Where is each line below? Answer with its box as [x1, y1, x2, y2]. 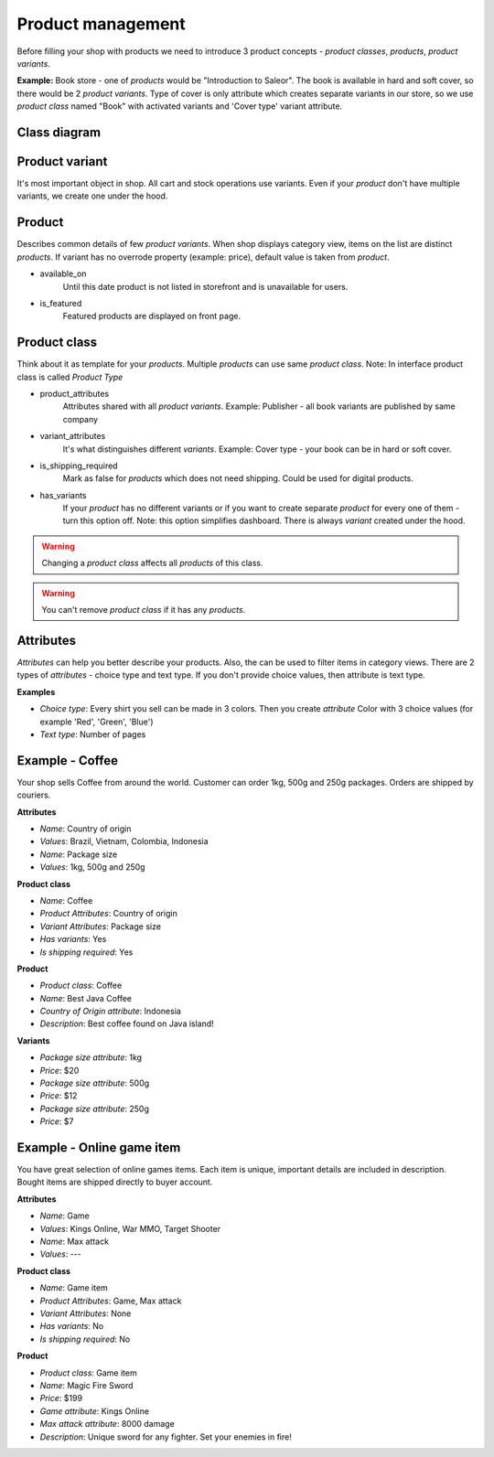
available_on [39, 268, 87, 279]
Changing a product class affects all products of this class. [41, 558, 263, 569]
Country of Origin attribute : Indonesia [39, 1006, 182, 1017]
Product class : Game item [39, 1367, 137, 1378]
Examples [16, 686, 56, 697]
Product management [16, 14, 187, 34]
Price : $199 [39, 1393, 82, 1404]
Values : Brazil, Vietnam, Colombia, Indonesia [39, 836, 209, 847]
